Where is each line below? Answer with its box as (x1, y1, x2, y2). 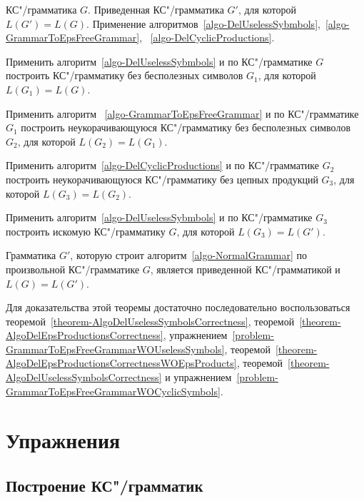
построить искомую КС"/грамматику (6, 223, 166, 238)
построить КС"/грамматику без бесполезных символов (6, 68, 243, 83)
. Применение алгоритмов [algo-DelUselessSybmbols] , (86, 16, 320, 31)
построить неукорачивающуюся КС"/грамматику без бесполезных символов (21, 120, 351, 135)
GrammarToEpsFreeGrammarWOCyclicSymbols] (6, 383, 221, 398)
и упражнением (165, 370, 232, 385)
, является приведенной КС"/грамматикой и (150, 261, 340, 276)
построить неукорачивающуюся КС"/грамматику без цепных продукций (6, 171, 318, 186)
